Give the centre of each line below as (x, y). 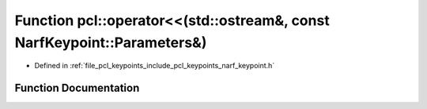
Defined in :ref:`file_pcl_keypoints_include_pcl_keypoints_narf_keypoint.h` (155, 66)
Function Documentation (77, 88)
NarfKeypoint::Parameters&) (111, 42)
